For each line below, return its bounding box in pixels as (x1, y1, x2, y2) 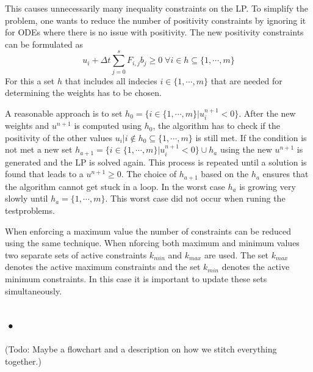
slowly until (5, 192, 48, 205)
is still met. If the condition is (195, 131, 307, 144)
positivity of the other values (5, 131, 112, 144)
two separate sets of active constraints (5, 248, 147, 261)
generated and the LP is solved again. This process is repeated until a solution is (5, 155, 307, 168)
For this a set (5, 74, 55, 87)
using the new (220, 143, 272, 156)
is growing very (239, 180, 296, 192)
